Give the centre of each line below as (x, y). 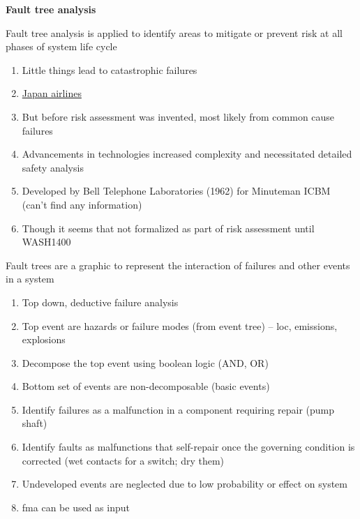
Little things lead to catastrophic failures (110, 69)
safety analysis (53, 167)
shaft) (35, 423)
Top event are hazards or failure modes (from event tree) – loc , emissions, (180, 325)
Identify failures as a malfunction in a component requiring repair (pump (178, 409)
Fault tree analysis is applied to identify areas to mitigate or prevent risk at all (174, 32)
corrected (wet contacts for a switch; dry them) (123, 460)
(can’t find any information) (82, 204)
